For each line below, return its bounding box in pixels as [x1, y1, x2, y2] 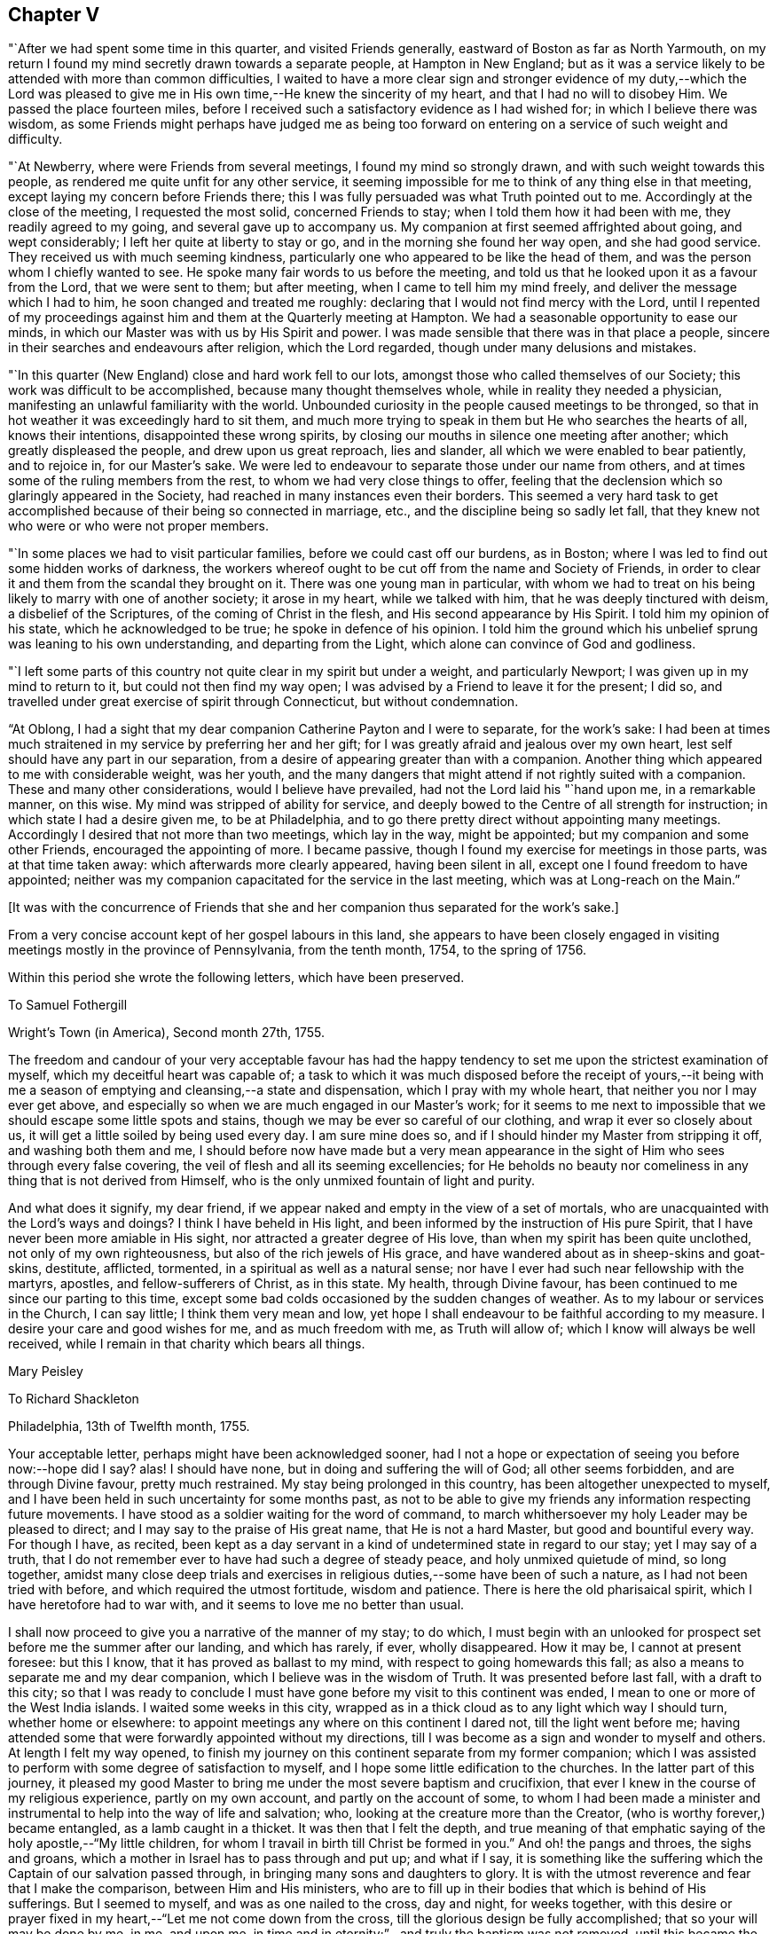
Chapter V [8, 4, 100, 26]
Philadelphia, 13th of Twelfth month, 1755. [8, 1419, 250, 1435]
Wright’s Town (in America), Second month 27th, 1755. [8, 1025, 325, 1041]
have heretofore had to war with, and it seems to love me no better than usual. [8, 1597, 465, 1613]
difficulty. [8, 131, 63, 147]
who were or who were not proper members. [8, 518, 269, 534]
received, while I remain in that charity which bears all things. [8, 1336, 365, 1352]
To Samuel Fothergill [8, 997, 128, 1013]
